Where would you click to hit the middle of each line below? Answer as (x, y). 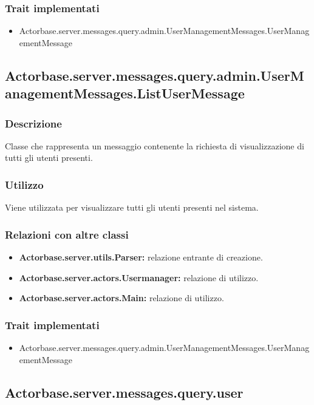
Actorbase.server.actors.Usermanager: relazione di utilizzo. (139, 277)
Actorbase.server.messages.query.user (124, 392)
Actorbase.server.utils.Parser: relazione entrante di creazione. (141, 257)
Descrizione (33, 123)
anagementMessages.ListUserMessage (125, 93)
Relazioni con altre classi (67, 234)
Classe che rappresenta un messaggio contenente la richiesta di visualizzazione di (155, 145)
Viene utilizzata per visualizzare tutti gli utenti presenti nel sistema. (132, 207)
